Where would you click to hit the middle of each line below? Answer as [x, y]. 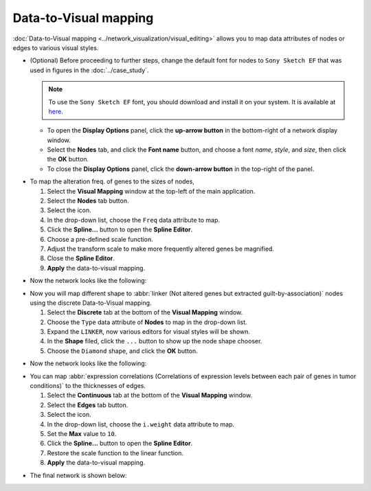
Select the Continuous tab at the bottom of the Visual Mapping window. [150, 396]
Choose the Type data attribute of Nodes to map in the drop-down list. [147, 322]
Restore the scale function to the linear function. [115, 453]
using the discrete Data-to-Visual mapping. [91, 303]
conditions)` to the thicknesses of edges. [88, 386]
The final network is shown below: [78, 475]
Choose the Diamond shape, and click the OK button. [123, 351]
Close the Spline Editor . [81, 258]
